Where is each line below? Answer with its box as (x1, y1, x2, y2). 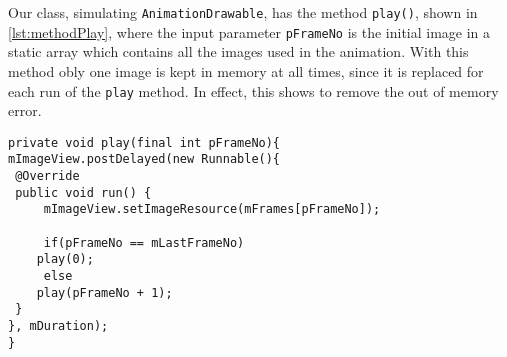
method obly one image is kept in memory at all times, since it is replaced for (8, 60, 484, 81)
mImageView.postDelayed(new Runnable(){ (8, 152, 281, 167)
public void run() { (15, 185, 152, 200)
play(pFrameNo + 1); (36, 285, 173, 300)
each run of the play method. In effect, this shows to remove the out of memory (8, 80, 499, 101)
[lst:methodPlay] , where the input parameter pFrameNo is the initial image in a (8, 21, 491, 42)
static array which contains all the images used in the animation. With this (8, 41, 469, 62)
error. (8, 100, 42, 121)
